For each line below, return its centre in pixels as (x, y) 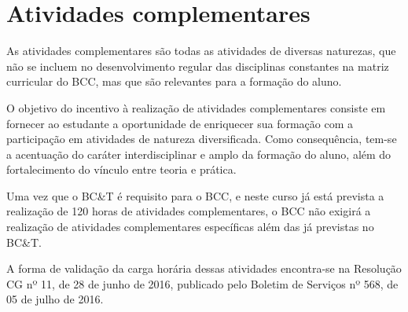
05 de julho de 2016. (55, 299)
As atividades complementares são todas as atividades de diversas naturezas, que (201, 51)
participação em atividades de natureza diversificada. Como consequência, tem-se (202, 139)
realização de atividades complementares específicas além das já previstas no (190, 227)
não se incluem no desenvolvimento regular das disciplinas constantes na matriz (198, 66)
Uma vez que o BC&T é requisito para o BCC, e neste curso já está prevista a (195, 195)
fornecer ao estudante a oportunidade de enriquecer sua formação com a (180, 123)
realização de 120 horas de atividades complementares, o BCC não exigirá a (189, 211)
